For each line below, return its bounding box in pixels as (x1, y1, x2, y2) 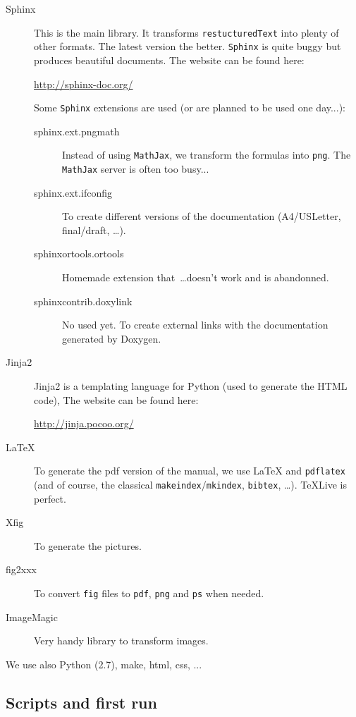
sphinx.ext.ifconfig (34, 185, 112, 200)
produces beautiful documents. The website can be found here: (34, 52, 305, 67)
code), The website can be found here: (34, 392, 199, 407)
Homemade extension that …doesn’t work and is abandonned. (62, 270, 329, 285)
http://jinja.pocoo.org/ (34, 416, 134, 431)
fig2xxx (6, 562, 37, 577)
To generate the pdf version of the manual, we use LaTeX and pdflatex (34, 463, 345, 478)
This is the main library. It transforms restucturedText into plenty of (34, 25, 339, 39)
